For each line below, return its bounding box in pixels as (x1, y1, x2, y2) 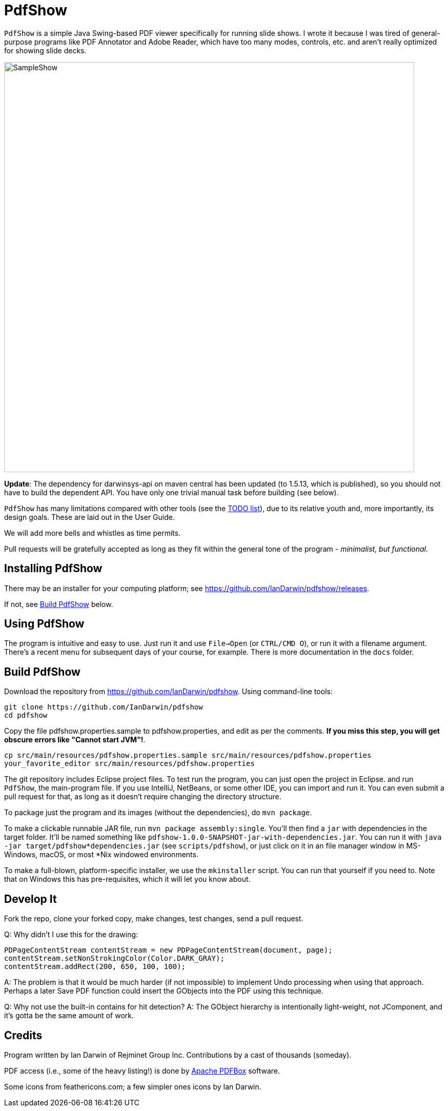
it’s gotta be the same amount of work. (4, 1011, 134, 1020)
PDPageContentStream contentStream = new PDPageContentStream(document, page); (4, 946, 333, 955)
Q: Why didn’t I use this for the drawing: (4, 930, 138, 939)
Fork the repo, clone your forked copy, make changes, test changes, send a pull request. (4, 914, 303, 923)
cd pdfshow (4, 711, 48, 720)
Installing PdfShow (4, 562, 103, 575)
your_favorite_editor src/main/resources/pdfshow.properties (4, 759, 255, 768)
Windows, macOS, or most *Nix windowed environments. (4, 850, 198, 859)
